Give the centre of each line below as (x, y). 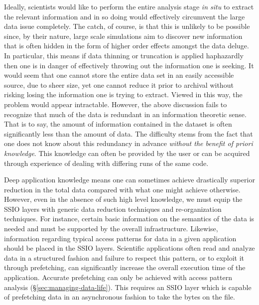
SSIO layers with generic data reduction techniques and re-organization (113, 209)
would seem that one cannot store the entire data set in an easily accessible (119, 75)
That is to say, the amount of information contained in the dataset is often (118, 124)
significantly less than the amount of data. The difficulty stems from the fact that (129, 133)
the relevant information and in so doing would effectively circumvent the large (125, 16)
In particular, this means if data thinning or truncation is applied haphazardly (124, 55)
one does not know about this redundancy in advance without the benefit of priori (129, 143)
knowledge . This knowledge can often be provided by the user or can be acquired (127, 153)
